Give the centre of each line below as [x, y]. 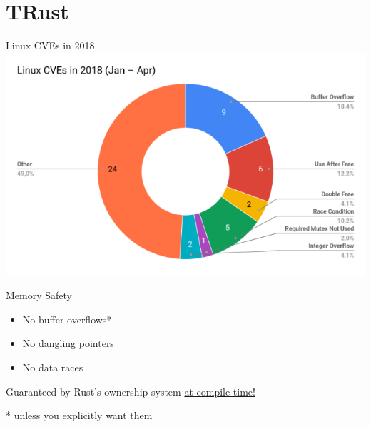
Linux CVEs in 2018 [50, 45]
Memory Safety [39, 295]
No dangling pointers [68, 343]
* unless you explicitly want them [79, 415]
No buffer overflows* [67, 319]
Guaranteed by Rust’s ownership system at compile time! [131, 391]
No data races [53, 367]
